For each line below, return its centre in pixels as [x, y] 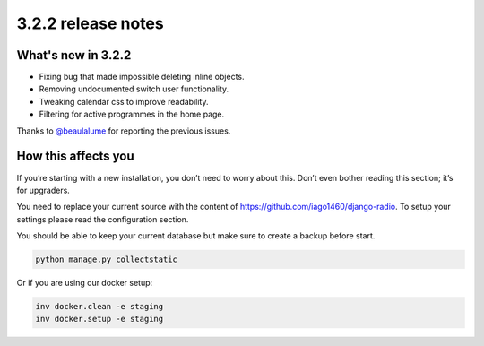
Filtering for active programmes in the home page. [132, 114]
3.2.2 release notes [91, 23]
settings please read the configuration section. [103, 219]
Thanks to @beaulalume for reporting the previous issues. [124, 131]
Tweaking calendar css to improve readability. [124, 101]
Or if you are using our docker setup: [85, 283]
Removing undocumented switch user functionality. [134, 89]
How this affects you [75, 156]
